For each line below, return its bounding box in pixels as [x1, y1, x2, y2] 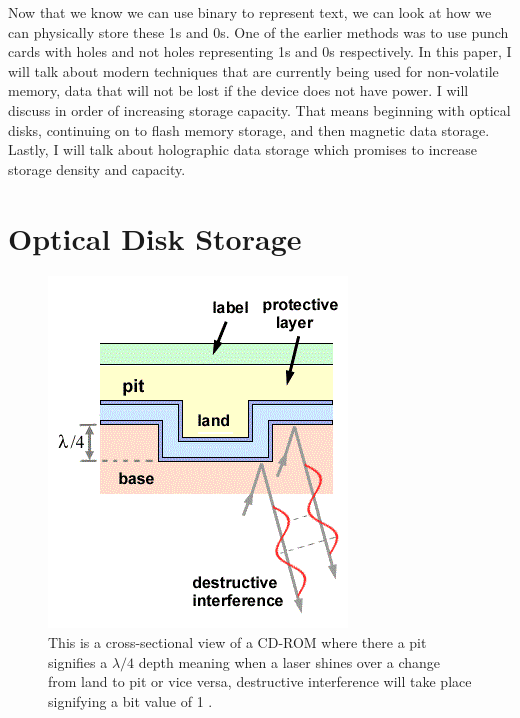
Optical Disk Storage [8, 217, 302, 258]
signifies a [48, 651, 108, 672]
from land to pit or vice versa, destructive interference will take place [48, 671, 472, 692]
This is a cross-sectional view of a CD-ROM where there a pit [48, 632, 427, 653]
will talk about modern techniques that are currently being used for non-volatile [8, 60, 499, 81]
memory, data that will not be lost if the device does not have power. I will [8, 80, 469, 101]
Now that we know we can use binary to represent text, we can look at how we [8, 2, 492, 22]
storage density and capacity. [8, 158, 186, 179]
